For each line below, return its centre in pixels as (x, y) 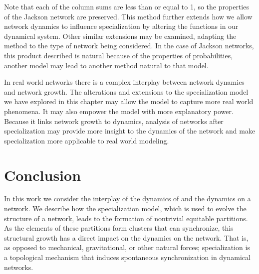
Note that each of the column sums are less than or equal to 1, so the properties (127, 6)
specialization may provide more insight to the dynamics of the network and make (130, 131)
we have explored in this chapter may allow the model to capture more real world (129, 101)
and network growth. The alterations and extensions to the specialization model (126, 91)
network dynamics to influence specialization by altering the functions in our (121, 26)
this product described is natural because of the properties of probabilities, (119, 55)
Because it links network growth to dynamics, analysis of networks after (114, 121)
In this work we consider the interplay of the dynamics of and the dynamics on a (128, 199)
